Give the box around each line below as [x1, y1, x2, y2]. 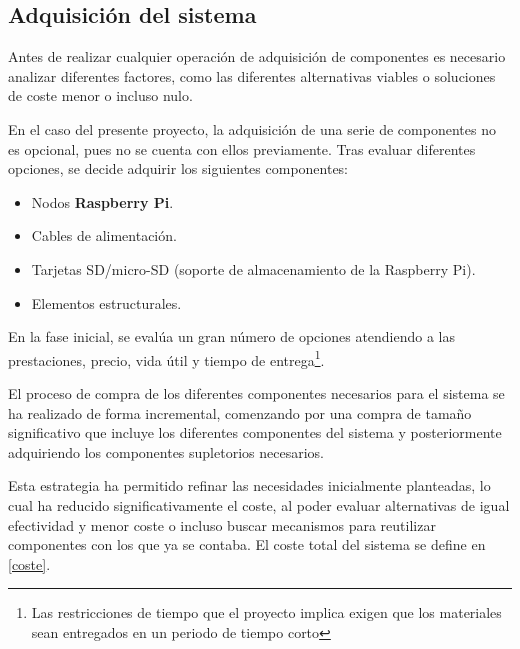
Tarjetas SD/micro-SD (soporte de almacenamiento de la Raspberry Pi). [31, 258, 476, 279]
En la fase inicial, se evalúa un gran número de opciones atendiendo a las [8, 326, 456, 347]
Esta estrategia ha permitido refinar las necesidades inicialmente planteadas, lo [8, 475, 491, 496]
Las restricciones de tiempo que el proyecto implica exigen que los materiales [31, 602, 502, 623]
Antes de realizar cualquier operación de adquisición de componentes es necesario [8, 46, 506, 67]
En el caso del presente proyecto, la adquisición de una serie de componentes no [8, 118, 496, 139]
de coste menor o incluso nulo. [8, 85, 193, 106]
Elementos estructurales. [31, 292, 182, 313]
